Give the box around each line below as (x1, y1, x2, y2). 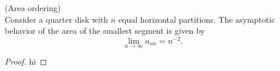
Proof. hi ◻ (5, 55, 47, 68)
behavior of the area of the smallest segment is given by (5, 24, 205, 37)
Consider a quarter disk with (5, 13, 109, 25)
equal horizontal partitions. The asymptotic (118, 13, 275, 25)
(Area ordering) (5, 2, 61, 13)
